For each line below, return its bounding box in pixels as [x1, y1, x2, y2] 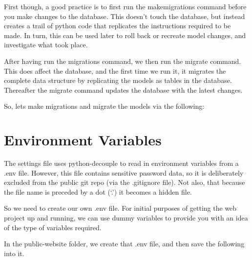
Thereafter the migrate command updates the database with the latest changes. [4, 84, 243, 95]
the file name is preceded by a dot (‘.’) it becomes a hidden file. [4, 186, 192, 197]
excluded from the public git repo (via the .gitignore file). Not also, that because [4, 177, 245, 187]
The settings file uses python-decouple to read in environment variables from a [4, 158, 239, 168]
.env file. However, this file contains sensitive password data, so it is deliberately [4, 167, 244, 178]
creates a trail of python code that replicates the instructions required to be [4, 20, 231, 31]
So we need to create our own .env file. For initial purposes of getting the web [4, 203, 237, 213]
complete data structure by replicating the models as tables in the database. [4, 75, 232, 85]
